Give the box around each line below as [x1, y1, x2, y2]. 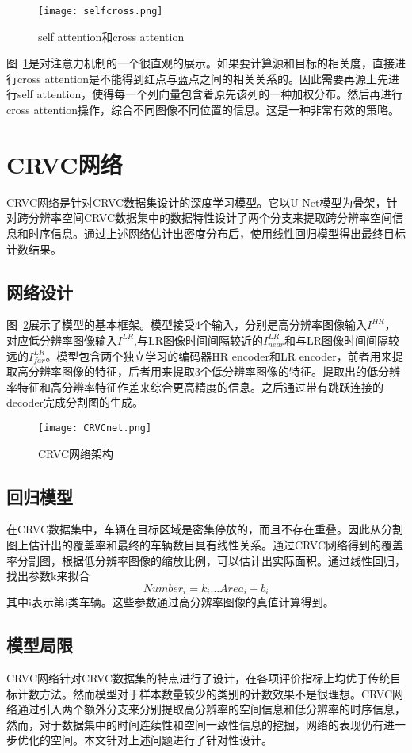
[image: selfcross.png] [38, 6, 163, 17]
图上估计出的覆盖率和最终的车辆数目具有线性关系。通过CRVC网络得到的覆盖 [6, 536, 404, 552]
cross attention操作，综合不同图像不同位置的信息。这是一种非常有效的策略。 [6, 101, 400, 118]
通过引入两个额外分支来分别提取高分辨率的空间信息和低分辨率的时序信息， [17, 701, 406, 717]
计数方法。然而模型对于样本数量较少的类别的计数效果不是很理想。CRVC [17, 685, 393, 701]
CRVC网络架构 [38, 445, 114, 461]
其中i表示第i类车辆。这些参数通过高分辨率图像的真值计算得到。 [6, 594, 334, 610]
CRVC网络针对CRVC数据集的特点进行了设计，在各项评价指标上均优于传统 [6, 669, 391, 686]
